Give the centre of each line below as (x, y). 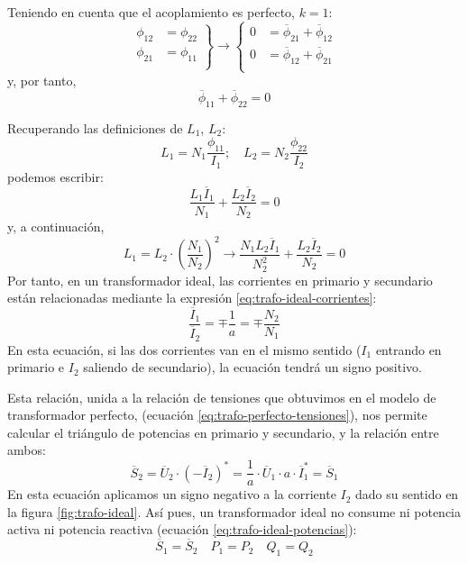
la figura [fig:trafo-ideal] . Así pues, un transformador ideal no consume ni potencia (234, 511)
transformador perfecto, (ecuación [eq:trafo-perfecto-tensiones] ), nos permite (217, 415)
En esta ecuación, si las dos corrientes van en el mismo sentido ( (184, 349)
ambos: (27, 450)
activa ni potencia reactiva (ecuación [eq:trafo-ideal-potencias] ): (182, 529)
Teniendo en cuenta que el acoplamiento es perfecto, (151, 12)
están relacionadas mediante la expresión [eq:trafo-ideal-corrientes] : (192, 298)
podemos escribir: (55, 176)
